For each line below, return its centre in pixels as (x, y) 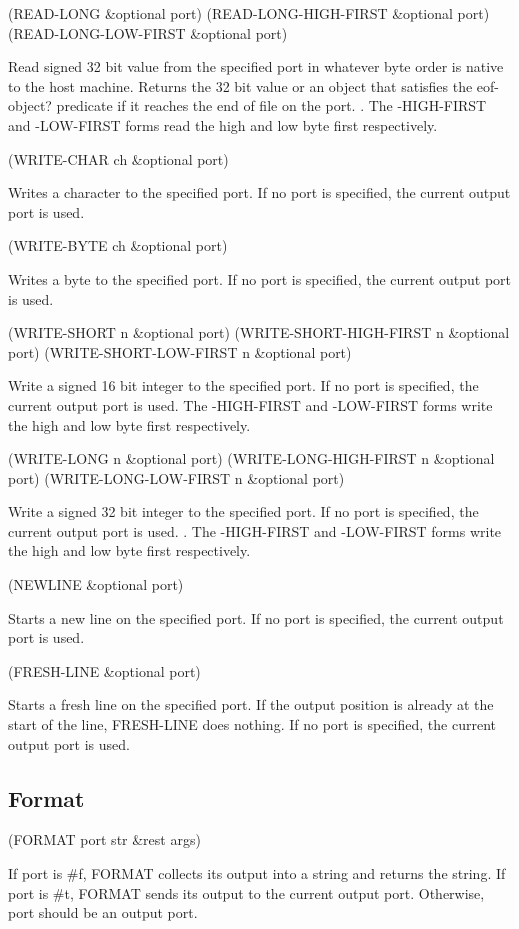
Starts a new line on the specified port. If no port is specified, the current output (256, 617)
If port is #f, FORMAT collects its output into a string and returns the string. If (257, 873)
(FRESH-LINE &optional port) (104, 670)
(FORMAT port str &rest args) (104, 839)
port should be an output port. (103, 912)
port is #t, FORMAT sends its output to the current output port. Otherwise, (246, 892)
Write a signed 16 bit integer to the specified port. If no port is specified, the (243, 385)
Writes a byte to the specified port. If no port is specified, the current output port (260, 278)
